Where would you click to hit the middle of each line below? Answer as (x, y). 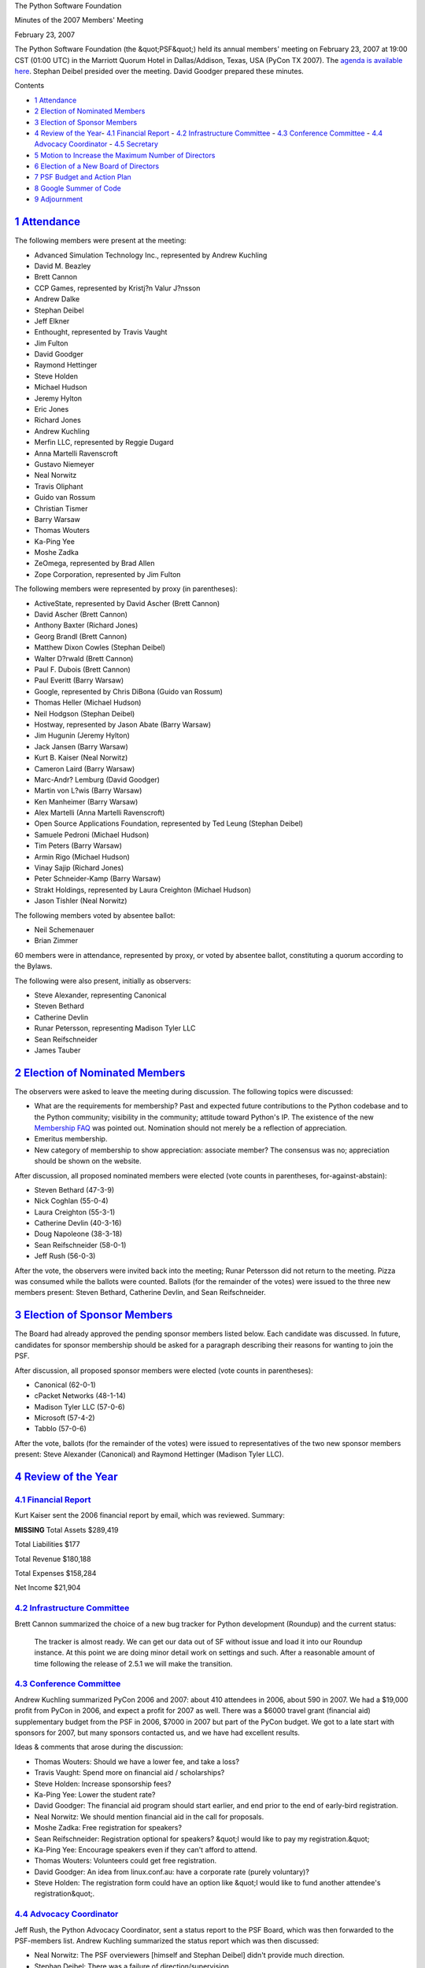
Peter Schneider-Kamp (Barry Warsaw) (98, 879)
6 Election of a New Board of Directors (97, 166)
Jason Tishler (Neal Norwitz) (81, 901)
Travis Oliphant (59, 486)
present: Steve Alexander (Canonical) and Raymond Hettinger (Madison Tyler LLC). (149, 1454)
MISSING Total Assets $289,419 (67, 1530)
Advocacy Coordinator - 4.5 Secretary (96, 144)
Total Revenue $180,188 (53, 1559)
